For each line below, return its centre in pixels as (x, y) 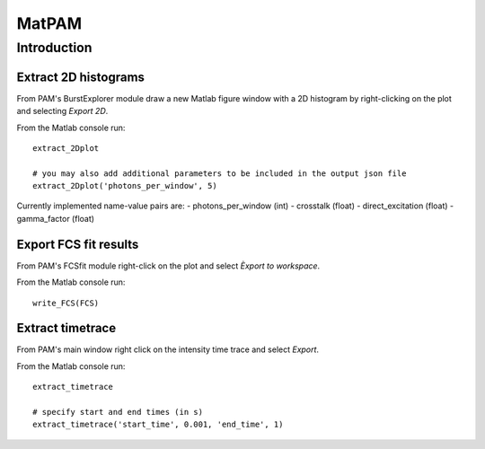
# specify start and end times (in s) (118, 412)
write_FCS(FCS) (66, 303)
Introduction (54, 48)
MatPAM (49, 23)
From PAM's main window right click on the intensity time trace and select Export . (168, 349)
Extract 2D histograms (81, 77)
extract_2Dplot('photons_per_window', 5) (125, 186)
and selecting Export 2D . (62, 111)
